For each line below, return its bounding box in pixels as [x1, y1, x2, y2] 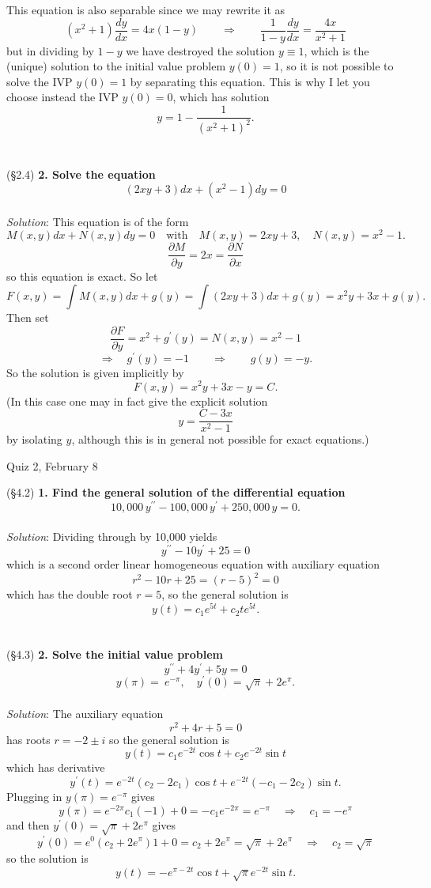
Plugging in [6, 788, 62, 805]
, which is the [304, 42, 369, 59]
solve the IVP [6, 73, 73, 89]
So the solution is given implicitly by [6, 364, 184, 380]
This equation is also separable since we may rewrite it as [6, 2, 285, 17]
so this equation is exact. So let [6, 267, 158, 284]
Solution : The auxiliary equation [6, 705, 164, 722]
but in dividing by [6, 42, 94, 59]
